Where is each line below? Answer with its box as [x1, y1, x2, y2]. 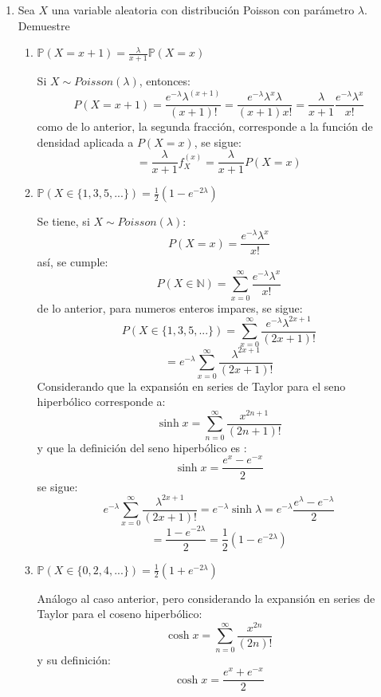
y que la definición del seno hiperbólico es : [37, 439, 247, 455]
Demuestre [18, 17, 70, 33]
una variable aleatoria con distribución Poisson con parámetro [51, 2, 355, 18]
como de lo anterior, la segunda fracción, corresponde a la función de [37, 118, 373, 135]
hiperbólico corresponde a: [37, 393, 166, 410]
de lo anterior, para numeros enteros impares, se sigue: [37, 299, 303, 316]
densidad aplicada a [37, 133, 134, 150]
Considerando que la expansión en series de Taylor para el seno [37, 377, 346, 394]
